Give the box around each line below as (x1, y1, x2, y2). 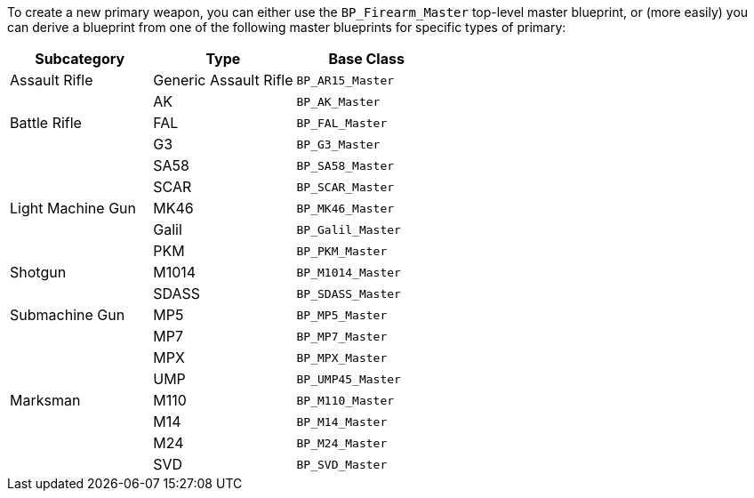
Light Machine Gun (10, 199, 136, 217)
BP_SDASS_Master (296, 286, 401, 301)
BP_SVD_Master (296, 457, 388, 471)
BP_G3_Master (296, 137, 381, 151)
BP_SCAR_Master (296, 180, 395, 194)
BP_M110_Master (296, 393, 395, 407)
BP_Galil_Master (296, 222, 401, 237)
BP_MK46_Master (296, 201, 395, 215)
